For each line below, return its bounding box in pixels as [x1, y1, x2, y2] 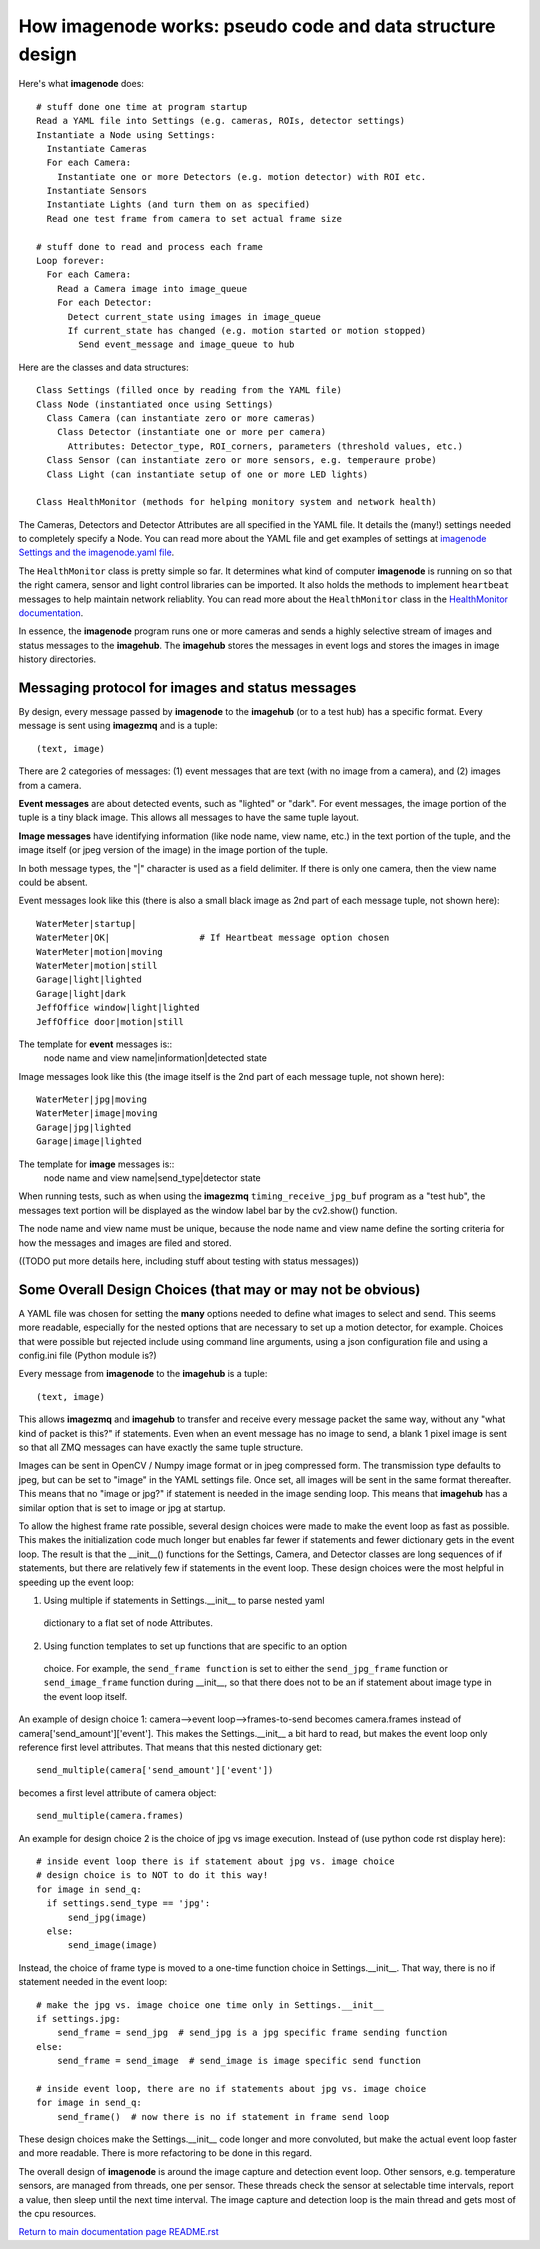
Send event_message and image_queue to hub [78, 339, 295, 350]
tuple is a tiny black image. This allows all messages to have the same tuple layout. [18, 811, 360, 824]
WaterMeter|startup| [36, 918, 137, 929]
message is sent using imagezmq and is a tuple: [18, 720, 219, 732]
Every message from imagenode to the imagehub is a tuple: [18, 1368, 268, 1380]
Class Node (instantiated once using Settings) [36, 398, 274, 410]
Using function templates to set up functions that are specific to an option [43, 1640, 347, 1652]
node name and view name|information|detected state [43, 1052, 267, 1064]
